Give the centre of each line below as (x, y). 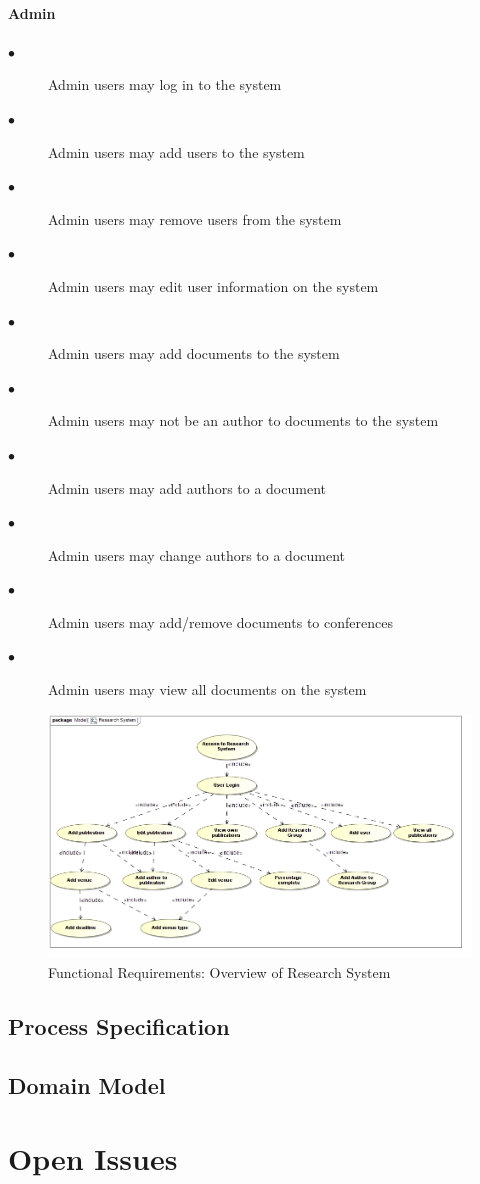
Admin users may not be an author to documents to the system (243, 420)
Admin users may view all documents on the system (207, 689)
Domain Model (87, 1084)
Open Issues (93, 1158)
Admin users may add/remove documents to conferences (220, 621)
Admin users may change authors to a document (197, 554)
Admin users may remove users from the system (195, 218)
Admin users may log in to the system (165, 84)
